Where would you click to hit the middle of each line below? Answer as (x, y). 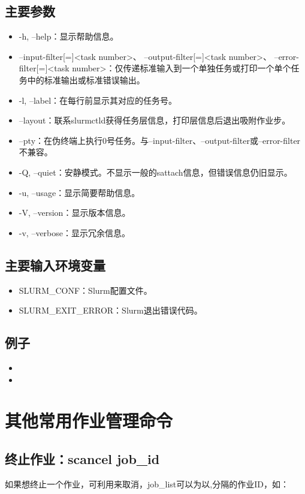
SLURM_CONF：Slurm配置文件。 (85, 290)
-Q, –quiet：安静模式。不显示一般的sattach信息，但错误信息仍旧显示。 (155, 172)
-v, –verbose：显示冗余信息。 (75, 232)
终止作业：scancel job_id (82, 458)
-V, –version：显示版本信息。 (75, 213)
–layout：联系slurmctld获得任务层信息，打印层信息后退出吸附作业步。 (155, 120)
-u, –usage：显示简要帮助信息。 (79, 192)
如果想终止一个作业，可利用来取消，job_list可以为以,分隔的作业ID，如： (147, 484)
